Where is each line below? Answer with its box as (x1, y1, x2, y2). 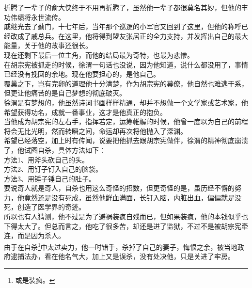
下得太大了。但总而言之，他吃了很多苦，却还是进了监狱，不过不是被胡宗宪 (4, 221, 241, 231)
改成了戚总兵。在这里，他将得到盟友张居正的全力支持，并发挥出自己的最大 (10, 31, 248, 41)
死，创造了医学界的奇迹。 (4, 202, 85, 212)
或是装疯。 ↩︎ (15, 274, 55, 285)
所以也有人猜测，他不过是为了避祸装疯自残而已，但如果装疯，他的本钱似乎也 (4, 211, 248, 222)
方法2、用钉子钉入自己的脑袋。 (4, 164, 102, 174)
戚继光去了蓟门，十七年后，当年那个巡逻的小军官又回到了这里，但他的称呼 (4, 21, 241, 32)
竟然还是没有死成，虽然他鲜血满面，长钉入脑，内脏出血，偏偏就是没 (24, 192, 241, 202)
